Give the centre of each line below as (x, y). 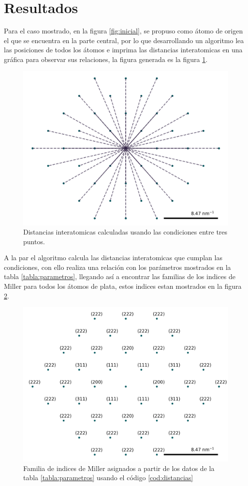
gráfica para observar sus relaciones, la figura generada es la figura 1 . (106, 59)
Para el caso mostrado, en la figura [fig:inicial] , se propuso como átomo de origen (124, 31)
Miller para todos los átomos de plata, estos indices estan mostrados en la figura (123, 286)
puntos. (34, 241)
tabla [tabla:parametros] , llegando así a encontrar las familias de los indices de (120, 276)
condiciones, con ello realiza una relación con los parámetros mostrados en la (117, 267)
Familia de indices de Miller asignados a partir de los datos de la (119, 468)
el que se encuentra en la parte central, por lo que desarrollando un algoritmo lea (124, 40)
